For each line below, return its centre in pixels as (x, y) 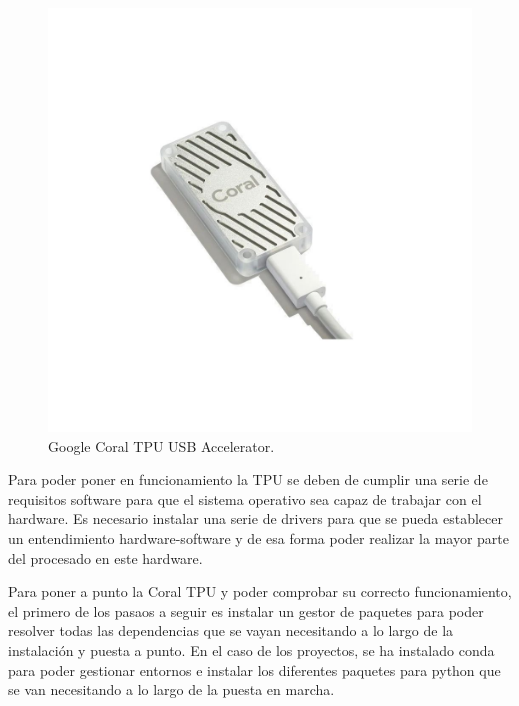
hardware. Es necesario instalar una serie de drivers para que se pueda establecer (255, 518)
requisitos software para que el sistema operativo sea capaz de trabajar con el (245, 498)
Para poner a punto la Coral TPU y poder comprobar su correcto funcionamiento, (260, 591)
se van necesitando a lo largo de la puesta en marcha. (171, 689)
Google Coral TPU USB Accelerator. (161, 445)
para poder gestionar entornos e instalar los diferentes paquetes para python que (254, 669)
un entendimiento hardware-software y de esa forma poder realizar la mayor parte (258, 537)
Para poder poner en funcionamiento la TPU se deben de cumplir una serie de (248, 479)
